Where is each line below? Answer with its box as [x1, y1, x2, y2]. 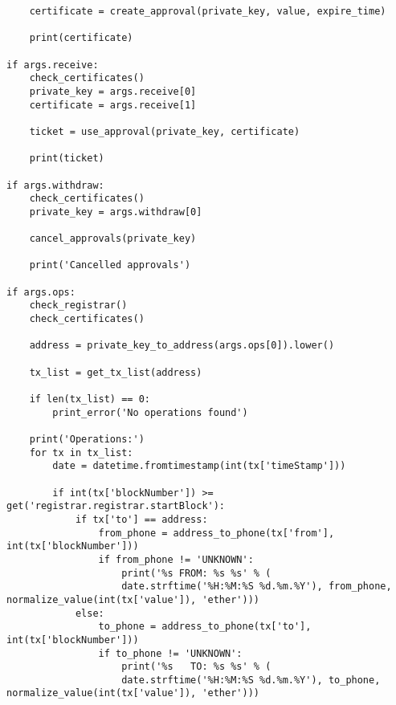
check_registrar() [29, 300, 128, 312]
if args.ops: [6, 286, 76, 298]
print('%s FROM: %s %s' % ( [121, 567, 271, 579]
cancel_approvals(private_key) [29, 233, 197, 245]
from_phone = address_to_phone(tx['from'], [98, 527, 335, 539]
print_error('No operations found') [52, 406, 248, 418]
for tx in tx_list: [29, 446, 133, 458]
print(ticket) [29, 153, 104, 165]
